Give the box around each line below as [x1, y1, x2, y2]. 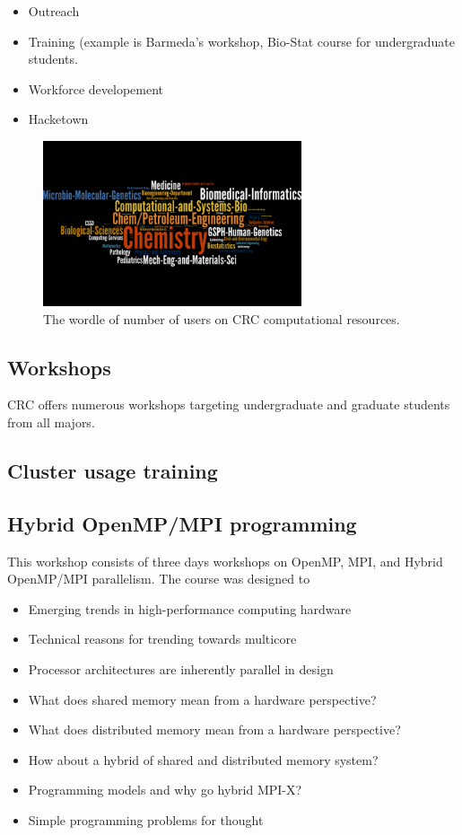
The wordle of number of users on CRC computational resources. [43, 309, 400, 328]
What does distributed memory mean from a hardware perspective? [28, 720, 401, 739]
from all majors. [7, 412, 95, 431]
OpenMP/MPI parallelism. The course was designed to [7, 569, 310, 588]
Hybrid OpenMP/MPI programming [7, 509, 357, 537]
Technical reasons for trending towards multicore [28, 629, 297, 648]
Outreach [28, 2, 80, 20]
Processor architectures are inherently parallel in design [28, 659, 334, 678]
